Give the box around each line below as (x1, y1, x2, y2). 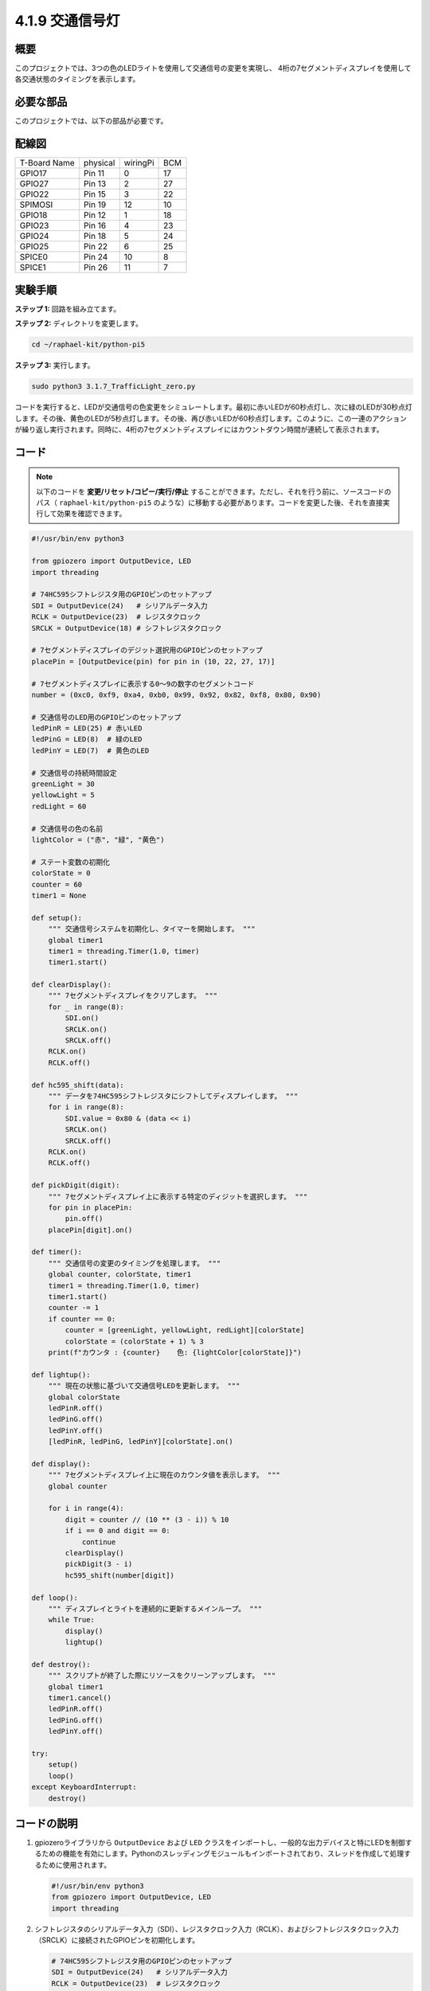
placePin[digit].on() (48, 1225, 133, 1234)
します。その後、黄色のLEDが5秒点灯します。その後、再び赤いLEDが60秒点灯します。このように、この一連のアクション (14, 413, 408, 423)
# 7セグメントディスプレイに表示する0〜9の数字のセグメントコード (31, 679, 255, 688)
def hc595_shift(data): (31, 1080, 125, 1089)
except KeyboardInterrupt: (31, 1782, 137, 1792)
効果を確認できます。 (57, 509, 127, 518)
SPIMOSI (19, 199, 53, 210)
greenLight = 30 (31, 780, 96, 788)
